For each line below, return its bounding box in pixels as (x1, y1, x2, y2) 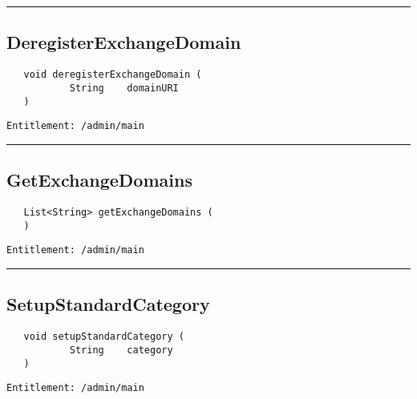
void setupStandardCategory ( (23, 331, 184, 343)
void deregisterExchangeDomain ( (23, 69, 202, 81)
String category (69, 344, 173, 356)
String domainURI (69, 82, 179, 94)
